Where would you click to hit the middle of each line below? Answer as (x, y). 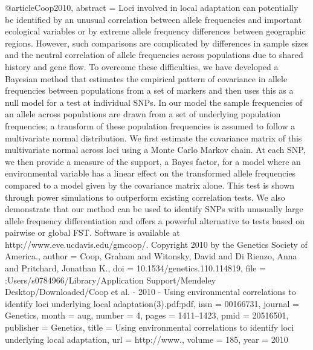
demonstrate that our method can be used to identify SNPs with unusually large (154, 209)
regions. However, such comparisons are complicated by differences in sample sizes (156, 43)
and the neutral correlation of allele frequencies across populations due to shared (154, 55)
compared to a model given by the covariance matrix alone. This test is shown (150, 185)
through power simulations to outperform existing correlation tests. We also (145, 197)
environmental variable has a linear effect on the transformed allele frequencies (150, 173)
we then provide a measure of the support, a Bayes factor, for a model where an (153, 161)
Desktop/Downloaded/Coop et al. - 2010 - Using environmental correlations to (150, 292)
